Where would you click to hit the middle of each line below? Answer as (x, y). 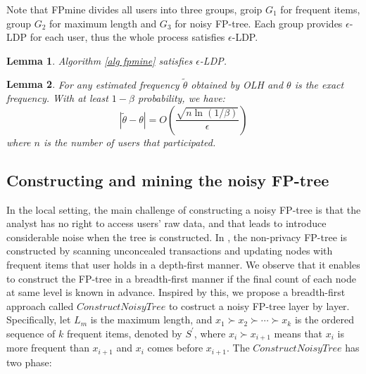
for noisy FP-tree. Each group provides (259, 23)
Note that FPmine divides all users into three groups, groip (134, 9)
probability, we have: (181, 98)
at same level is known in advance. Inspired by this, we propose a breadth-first (176, 292)
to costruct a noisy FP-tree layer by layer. (259, 305)
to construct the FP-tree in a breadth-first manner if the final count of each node (181, 278)
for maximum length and (103, 23)
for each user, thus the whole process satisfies (127, 37)
